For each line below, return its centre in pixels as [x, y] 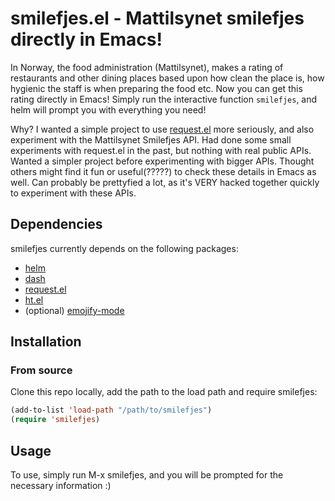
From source [41, 370]
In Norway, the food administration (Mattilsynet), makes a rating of [147, 67]
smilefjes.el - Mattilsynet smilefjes [157, 18]
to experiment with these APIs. [73, 193]
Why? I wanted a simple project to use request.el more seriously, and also [162, 129]
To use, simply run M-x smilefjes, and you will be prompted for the [147, 475]
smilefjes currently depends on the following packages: [124, 248]
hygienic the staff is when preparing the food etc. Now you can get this [156, 88]
